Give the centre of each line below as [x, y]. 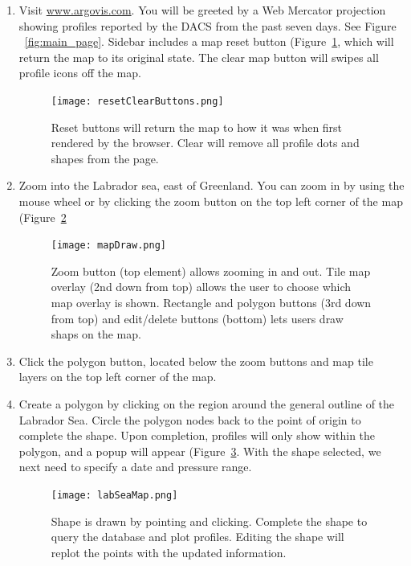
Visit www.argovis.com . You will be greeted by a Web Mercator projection [202, 10]
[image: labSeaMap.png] [114, 495]
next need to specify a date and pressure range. [135, 467]
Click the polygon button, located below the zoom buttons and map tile [196, 361]
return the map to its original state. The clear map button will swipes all [199, 57]
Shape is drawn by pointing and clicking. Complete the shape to [209, 521]
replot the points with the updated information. [169, 552]
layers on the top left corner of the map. [118, 377]
